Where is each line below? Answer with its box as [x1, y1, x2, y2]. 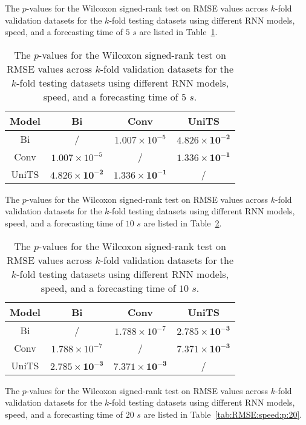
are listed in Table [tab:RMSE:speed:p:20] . [143, 407, 302, 420]
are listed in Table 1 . [139, 25, 218, 38]
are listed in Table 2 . [143, 216, 222, 229]
